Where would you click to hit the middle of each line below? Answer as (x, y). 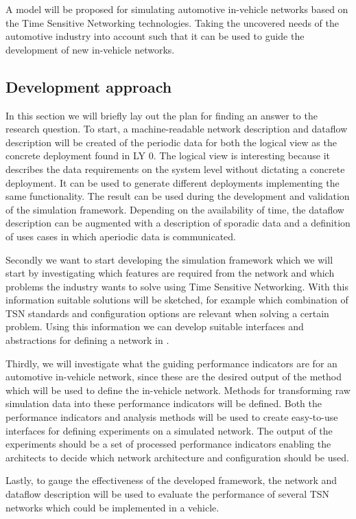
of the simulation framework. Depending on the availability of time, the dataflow (175, 209)
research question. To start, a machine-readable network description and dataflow (177, 129)
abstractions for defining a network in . (87, 340)
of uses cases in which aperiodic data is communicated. (121, 236)
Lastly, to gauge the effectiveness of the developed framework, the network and (171, 480)
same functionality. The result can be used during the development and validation (178, 196)
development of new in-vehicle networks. (90, 49)
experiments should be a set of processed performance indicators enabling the (168, 444)
